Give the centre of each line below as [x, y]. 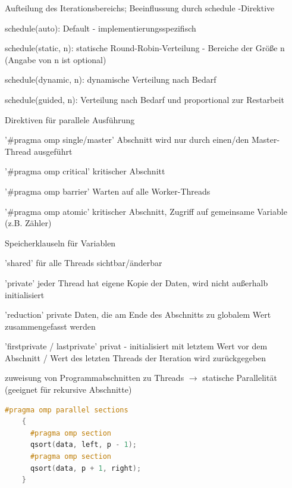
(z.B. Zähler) [28, 223]
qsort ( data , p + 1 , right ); [86, 468]
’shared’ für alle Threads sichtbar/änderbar [84, 263]
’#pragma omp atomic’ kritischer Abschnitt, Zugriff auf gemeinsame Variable [146, 211]
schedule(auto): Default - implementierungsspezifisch [101, 28]
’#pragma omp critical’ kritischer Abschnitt [85, 171]
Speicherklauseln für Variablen [60, 243]
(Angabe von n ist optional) [56, 59]
